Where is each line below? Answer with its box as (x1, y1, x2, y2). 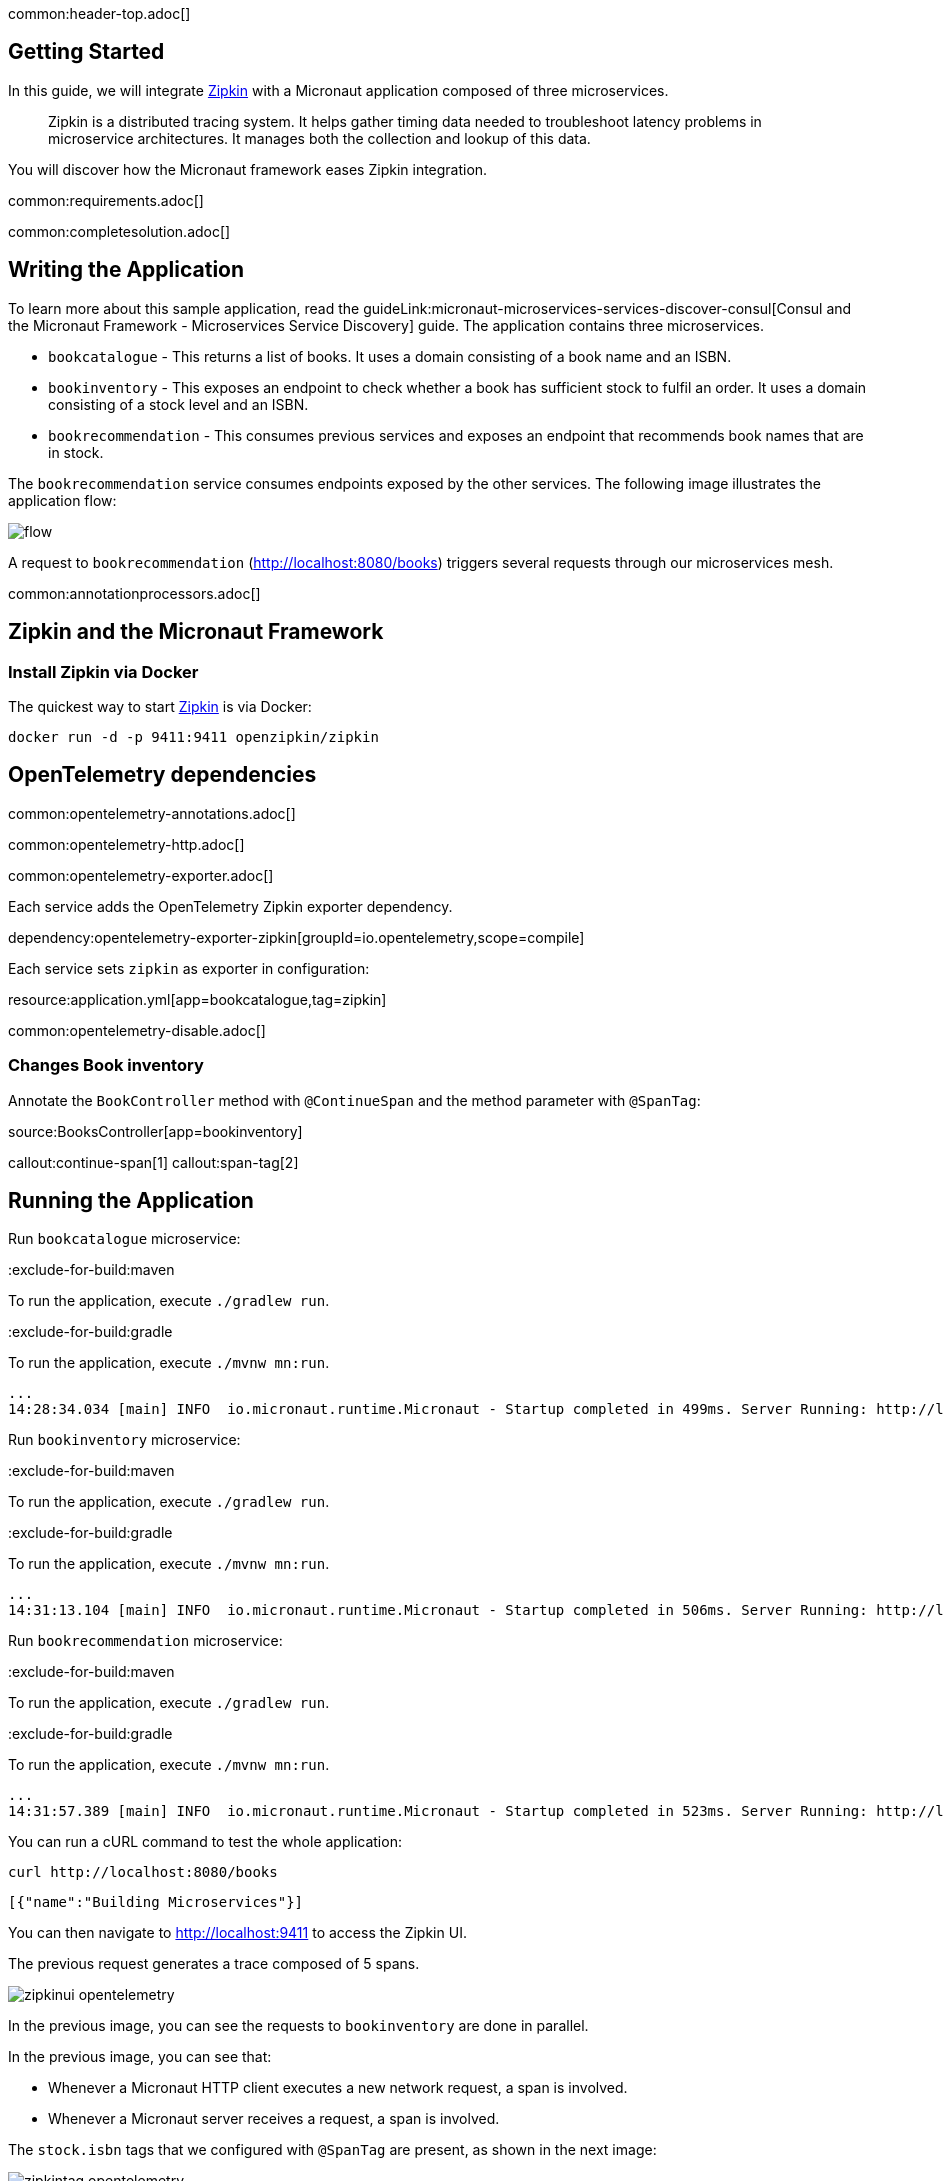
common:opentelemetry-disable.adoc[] (8, 1021, 266, 1039)
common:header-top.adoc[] (8, 5, 191, 22)
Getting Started (8, 39, 165, 65)
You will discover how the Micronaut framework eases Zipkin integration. (8, 160, 488, 178)
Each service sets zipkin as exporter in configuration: (8, 959, 370, 977)
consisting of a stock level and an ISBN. (48, 395, 309, 413)
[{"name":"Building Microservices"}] (8, 1894, 304, 1911)
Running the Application (8, 1187, 254, 1213)
